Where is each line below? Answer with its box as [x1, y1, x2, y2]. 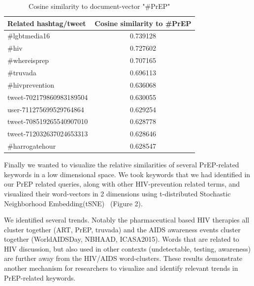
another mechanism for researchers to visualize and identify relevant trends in [4, 263, 238, 273]
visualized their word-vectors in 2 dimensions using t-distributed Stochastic [4, 188, 231, 198]
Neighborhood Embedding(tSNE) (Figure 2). [4, 198, 143, 208]
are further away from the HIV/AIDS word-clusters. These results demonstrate [4, 253, 243, 263]
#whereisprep [7, 55, 49, 65]
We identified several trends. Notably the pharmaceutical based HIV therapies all [4, 215, 250, 225]
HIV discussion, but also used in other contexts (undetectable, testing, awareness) [4, 243, 251, 254]
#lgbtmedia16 [7, 31, 50, 41]
